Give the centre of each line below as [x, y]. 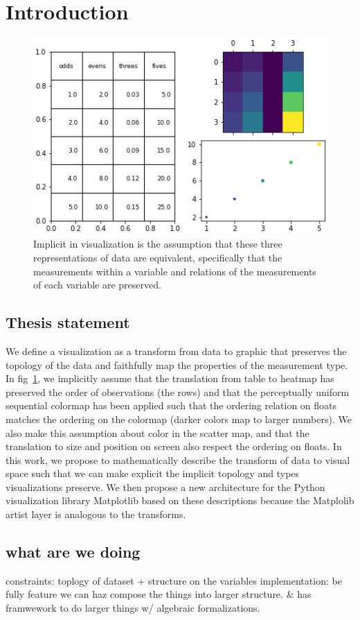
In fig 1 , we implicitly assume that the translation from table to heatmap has [170, 378]
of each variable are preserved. [97, 285]
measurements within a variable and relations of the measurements [175, 271]
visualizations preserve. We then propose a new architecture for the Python [165, 486]
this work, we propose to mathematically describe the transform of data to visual [178, 459]
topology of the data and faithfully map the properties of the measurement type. [177, 364]
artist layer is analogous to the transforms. [96, 514]
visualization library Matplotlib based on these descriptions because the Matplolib [180, 500]
